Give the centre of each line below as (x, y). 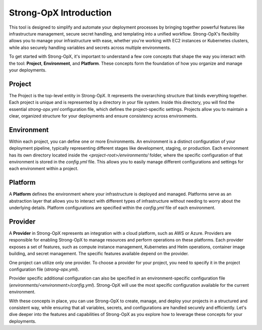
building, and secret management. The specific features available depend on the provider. (99, 254)
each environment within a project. (44, 169)
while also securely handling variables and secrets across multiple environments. (90, 47)
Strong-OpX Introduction (60, 13)
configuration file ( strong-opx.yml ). (44, 269)
